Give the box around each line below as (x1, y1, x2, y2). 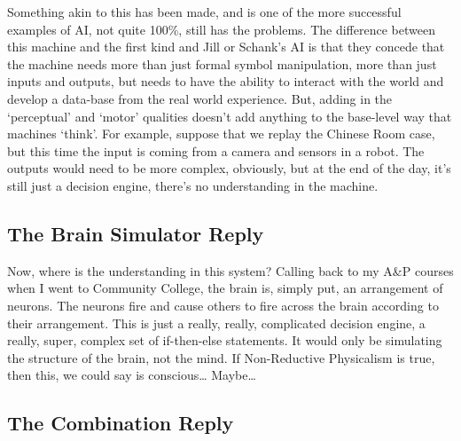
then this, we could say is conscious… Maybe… (7, 366, 256, 384)
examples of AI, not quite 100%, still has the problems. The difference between (7, 20, 435, 38)
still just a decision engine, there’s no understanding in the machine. (7, 176, 379, 194)
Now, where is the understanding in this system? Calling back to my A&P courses (7, 261, 454, 280)
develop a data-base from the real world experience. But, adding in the (7, 89, 393, 107)
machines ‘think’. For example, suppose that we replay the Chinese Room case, (7, 124, 435, 143)
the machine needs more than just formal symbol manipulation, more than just (7, 54, 437, 73)
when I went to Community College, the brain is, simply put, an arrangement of (7, 279, 443, 297)
